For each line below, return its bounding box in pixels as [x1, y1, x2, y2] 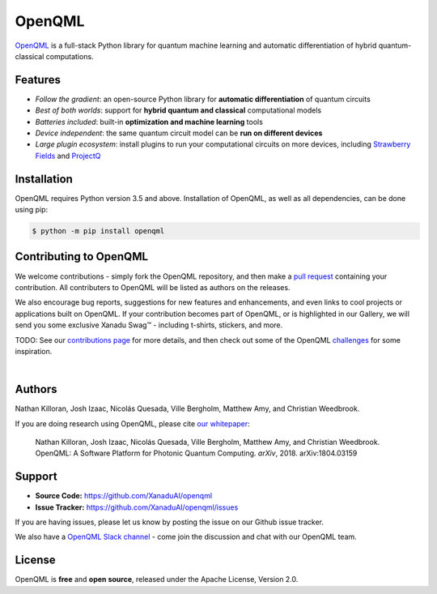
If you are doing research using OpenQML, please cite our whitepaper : [15, 418, 250, 429]
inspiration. [15, 346, 53, 356]
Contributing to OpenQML [15, 250, 149, 263]
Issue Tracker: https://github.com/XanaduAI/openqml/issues [35, 502, 239, 512]
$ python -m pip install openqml [32, 227, 165, 236]
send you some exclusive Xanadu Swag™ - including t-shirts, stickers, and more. [15, 320, 283, 330]
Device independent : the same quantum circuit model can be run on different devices [35, 128, 323, 138]
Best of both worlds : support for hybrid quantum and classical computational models [35, 105, 322, 115]
